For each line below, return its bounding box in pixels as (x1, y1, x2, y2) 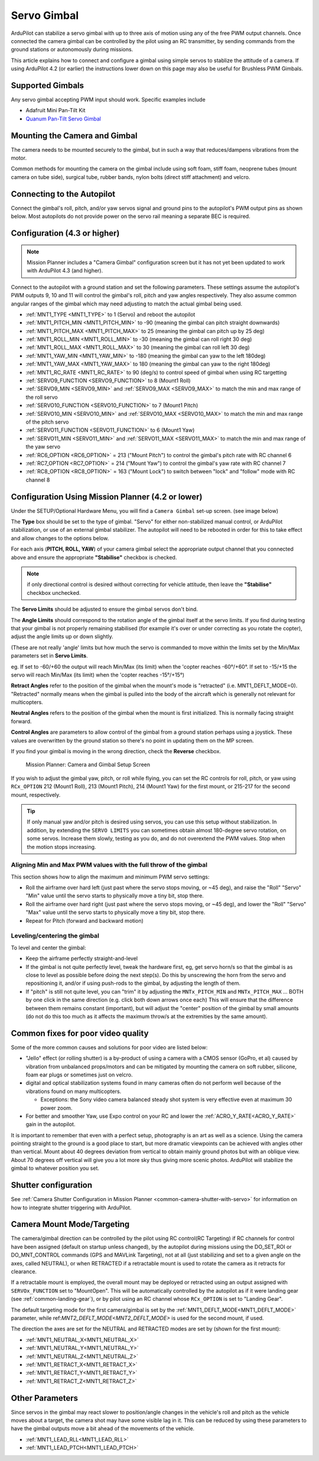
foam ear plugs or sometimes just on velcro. (25, 1071, 133, 1078)
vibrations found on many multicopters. (25, 1088, 122, 1095)
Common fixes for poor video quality (11, 1028, 149, 1038)
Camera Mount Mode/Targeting (11, 1219, 130, 1229)
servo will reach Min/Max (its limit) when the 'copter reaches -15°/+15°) (11, 671, 185, 678)
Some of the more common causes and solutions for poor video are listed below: (11, 1043, 208, 1051)
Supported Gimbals (11, 80, 84, 90)
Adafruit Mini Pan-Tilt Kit (25, 107, 86, 114)
